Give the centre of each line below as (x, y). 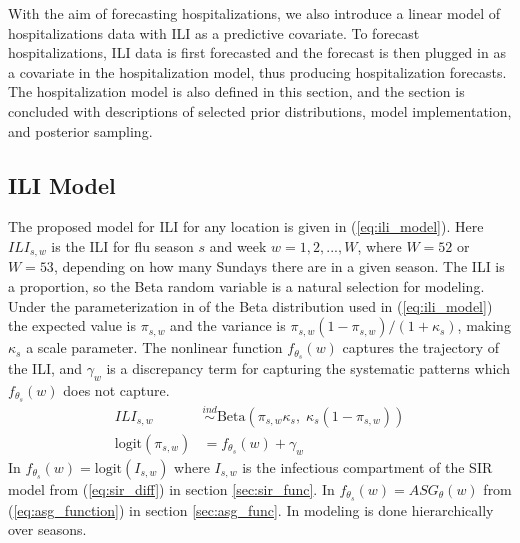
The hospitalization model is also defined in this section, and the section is (236, 91)
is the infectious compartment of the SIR (367, 466)
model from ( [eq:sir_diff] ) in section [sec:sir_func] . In (171, 488)
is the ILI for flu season (122, 245)
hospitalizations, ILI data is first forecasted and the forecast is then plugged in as (257, 52)
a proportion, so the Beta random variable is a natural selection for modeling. (246, 286)
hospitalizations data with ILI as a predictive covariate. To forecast (214, 32)
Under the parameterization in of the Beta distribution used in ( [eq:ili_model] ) (250, 305)
